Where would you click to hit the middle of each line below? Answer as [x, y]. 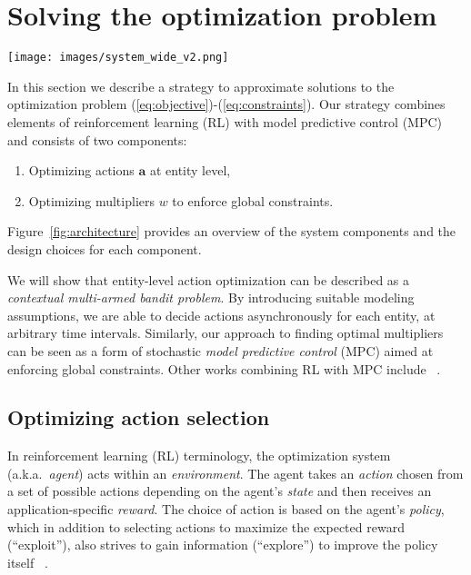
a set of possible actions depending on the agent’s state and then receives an [220, 491]
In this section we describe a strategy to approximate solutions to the [201, 86]
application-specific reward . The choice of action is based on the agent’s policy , [226, 509]
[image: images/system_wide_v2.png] [118, 58]
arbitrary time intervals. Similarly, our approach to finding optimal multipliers [225, 333]
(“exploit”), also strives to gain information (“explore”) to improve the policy [223, 545]
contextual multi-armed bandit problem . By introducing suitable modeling [211, 297]
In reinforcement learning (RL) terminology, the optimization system [199, 456]
